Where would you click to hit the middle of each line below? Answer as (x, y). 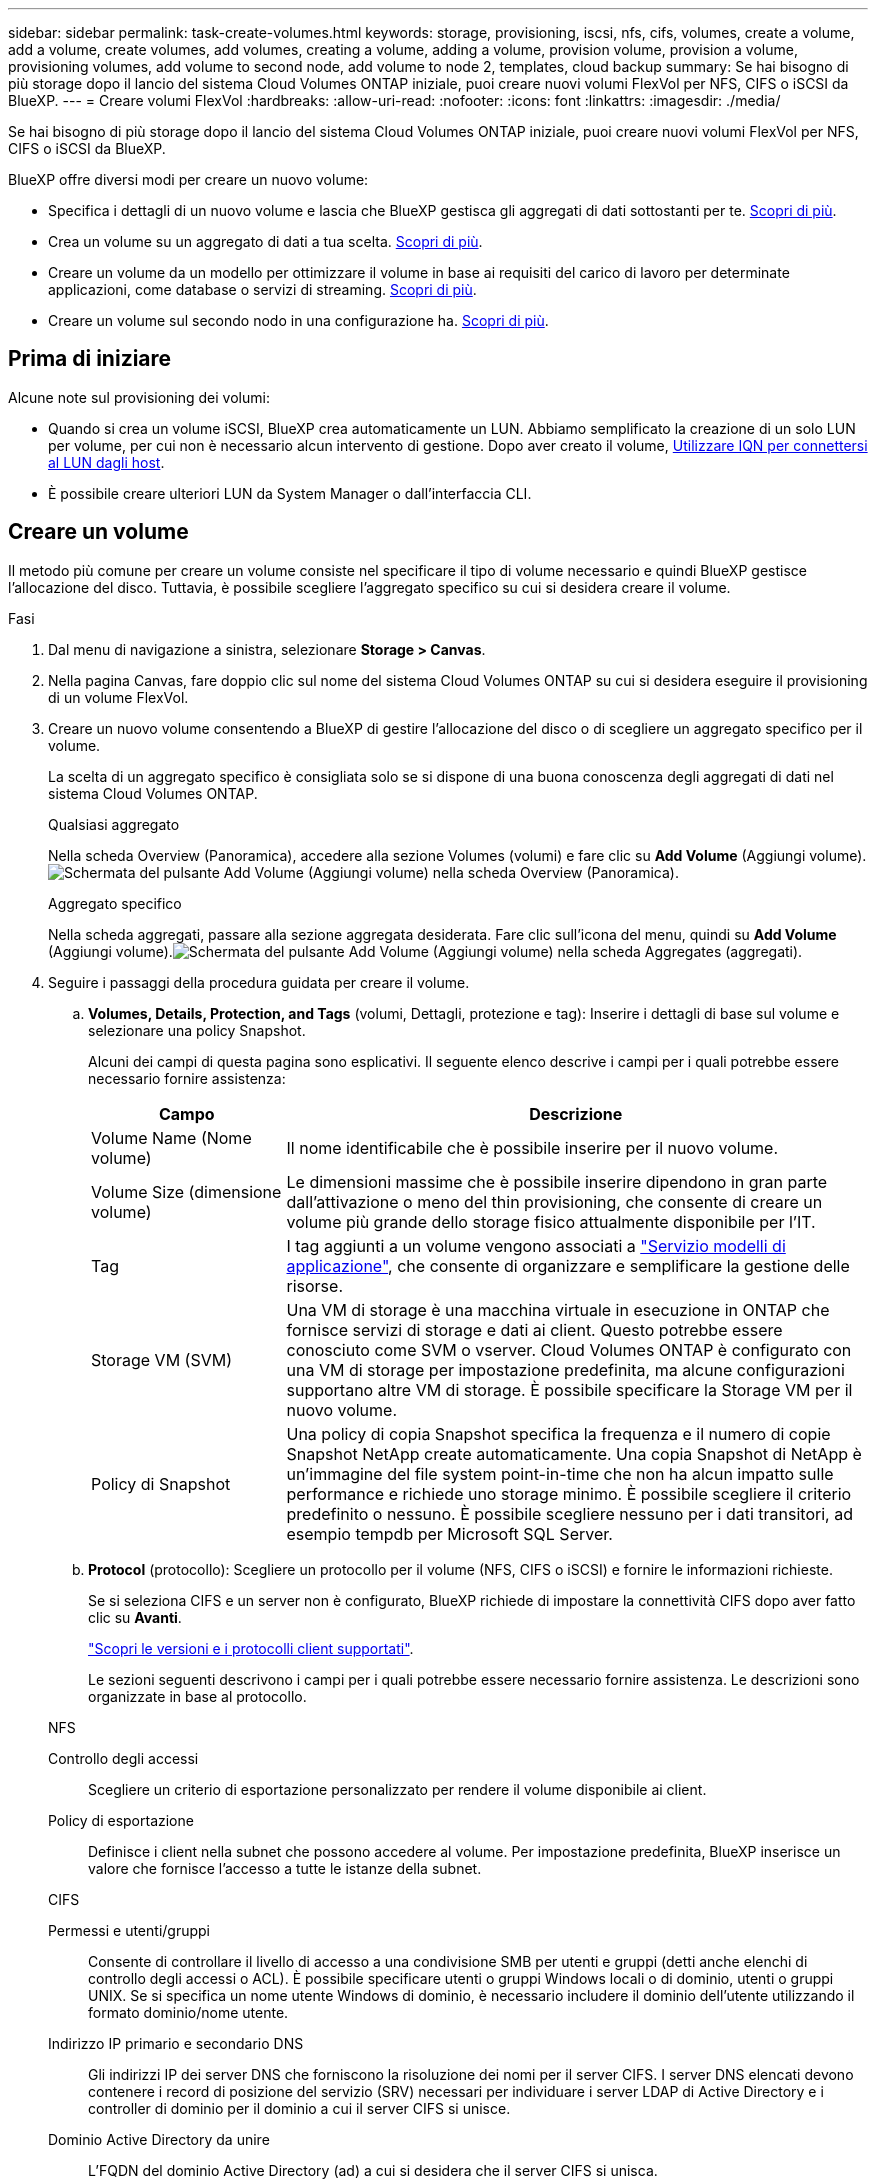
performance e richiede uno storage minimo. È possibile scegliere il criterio (569, 1493)
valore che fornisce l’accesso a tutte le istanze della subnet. (285, 1868)
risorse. (314, 1285)
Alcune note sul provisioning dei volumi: (139, 397)
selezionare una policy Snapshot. (197, 1030)
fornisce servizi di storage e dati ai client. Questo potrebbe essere (534, 1329)
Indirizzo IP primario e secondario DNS (176, 2043)
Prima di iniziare (90, 359)
